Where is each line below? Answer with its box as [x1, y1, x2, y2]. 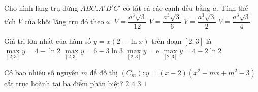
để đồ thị [89, 67, 118, 77]
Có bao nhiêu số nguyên [4, 67, 79, 77]
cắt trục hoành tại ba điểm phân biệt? [4, 78, 123, 88]
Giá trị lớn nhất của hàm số [4, 35, 91, 46]
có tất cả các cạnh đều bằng [123, 3, 211, 13]
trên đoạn [151, 35, 182, 46]
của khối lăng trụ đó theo [24, 16, 104, 26]
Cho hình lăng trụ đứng [4, 3, 78, 13]
